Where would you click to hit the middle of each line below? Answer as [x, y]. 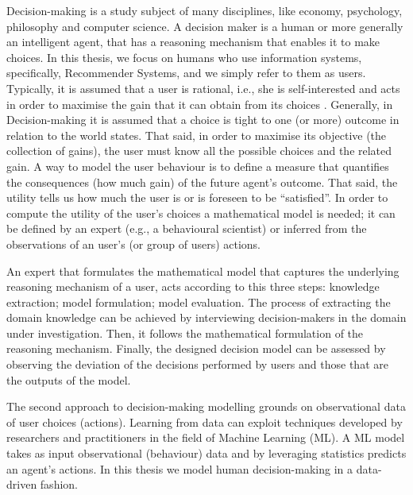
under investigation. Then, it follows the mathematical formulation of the [185, 333]
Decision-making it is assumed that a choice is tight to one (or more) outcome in [203, 120]
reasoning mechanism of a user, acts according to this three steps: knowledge [193, 286]
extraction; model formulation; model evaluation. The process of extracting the [199, 302]
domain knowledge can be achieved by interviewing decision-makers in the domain [206, 317]
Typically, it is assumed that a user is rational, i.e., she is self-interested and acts [203, 88]
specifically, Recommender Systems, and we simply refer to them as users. [186, 73]
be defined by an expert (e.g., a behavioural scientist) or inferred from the [187, 228]
